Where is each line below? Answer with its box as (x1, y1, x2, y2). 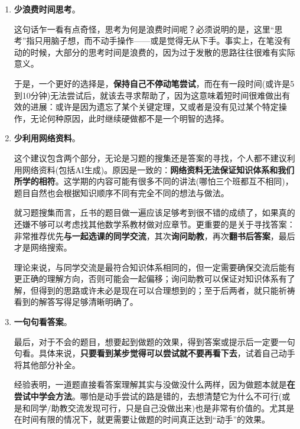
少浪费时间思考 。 (14, 3, 80, 15)
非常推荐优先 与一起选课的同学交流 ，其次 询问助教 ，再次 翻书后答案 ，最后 (14, 229, 295, 242)
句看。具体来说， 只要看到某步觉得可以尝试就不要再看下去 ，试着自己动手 (14, 347, 295, 359)
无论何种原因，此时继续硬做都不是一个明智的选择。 (30, 112, 229, 124)
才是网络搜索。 (14, 241, 72, 253)
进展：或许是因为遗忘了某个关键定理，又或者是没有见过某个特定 (30, 100, 279, 113)
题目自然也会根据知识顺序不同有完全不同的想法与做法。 (14, 186, 229, 199)
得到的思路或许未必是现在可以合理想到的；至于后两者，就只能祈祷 (38, 284, 295, 296)
